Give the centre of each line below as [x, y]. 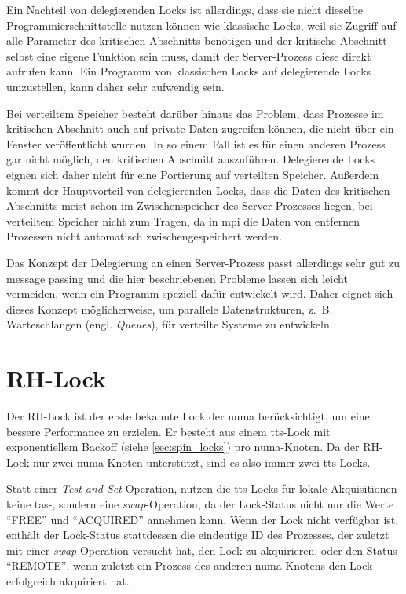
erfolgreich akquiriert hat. [68, 580]
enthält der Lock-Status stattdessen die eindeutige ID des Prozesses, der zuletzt [198, 535]
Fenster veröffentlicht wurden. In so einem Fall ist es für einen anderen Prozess [196, 143]
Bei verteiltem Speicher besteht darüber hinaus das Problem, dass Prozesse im [195, 113]
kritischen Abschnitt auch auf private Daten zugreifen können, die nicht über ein [200, 128]
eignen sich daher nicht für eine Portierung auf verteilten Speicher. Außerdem [193, 174]
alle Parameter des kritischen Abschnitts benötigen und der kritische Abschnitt [197, 40]
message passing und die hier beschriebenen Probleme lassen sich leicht [177, 278]
